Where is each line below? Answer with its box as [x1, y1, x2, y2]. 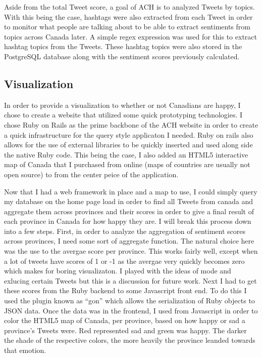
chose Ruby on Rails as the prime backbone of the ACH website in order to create [4, 119, 258, 130]
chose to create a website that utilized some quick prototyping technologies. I [4, 109, 243, 120]
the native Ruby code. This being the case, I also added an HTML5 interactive [4, 149, 248, 160]
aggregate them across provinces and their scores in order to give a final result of [4, 206, 254, 216]
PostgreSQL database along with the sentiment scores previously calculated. [4, 51, 240, 61]
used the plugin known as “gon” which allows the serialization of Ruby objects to [4, 295, 255, 306]
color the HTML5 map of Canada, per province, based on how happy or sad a [4, 315, 245, 326]
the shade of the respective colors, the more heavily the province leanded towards [4, 335, 255, 345]
